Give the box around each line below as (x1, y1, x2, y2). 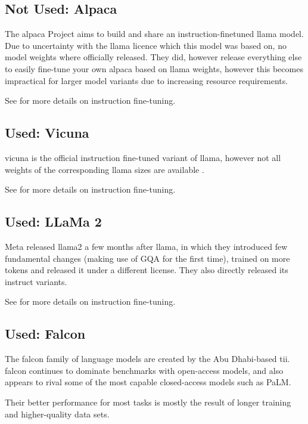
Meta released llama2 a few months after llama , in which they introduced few (5, 240, 288, 252)
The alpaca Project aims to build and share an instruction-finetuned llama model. (5, 27, 304, 40)
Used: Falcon (5, 324, 86, 343)
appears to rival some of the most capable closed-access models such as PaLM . (5, 376, 291, 388)
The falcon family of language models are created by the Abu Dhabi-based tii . (5, 352, 290, 365)
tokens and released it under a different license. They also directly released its (5, 264, 288, 276)
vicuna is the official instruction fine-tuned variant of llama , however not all (5, 151, 281, 163)
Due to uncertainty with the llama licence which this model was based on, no (5, 39, 287, 51)
